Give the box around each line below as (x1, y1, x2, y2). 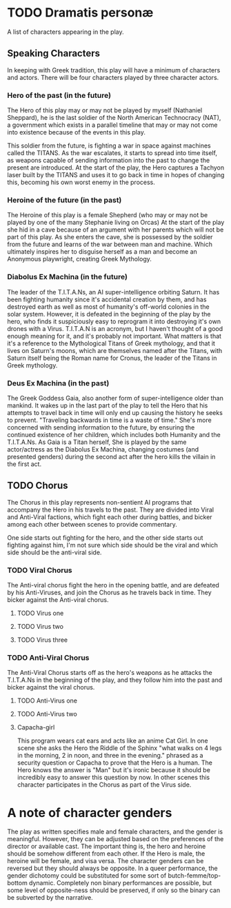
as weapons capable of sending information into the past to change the (7, 157, 210, 165)
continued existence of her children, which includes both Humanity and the (7, 430, 221, 438)
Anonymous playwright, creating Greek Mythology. (7, 255, 152, 263)
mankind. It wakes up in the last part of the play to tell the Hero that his (7, 401, 208, 410)
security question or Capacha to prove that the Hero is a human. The (17, 758, 212, 767)
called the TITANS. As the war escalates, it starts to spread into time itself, (7, 149, 217, 157)
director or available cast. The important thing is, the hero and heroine (7, 843, 206, 851)
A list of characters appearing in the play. (7, 28, 124, 36)
